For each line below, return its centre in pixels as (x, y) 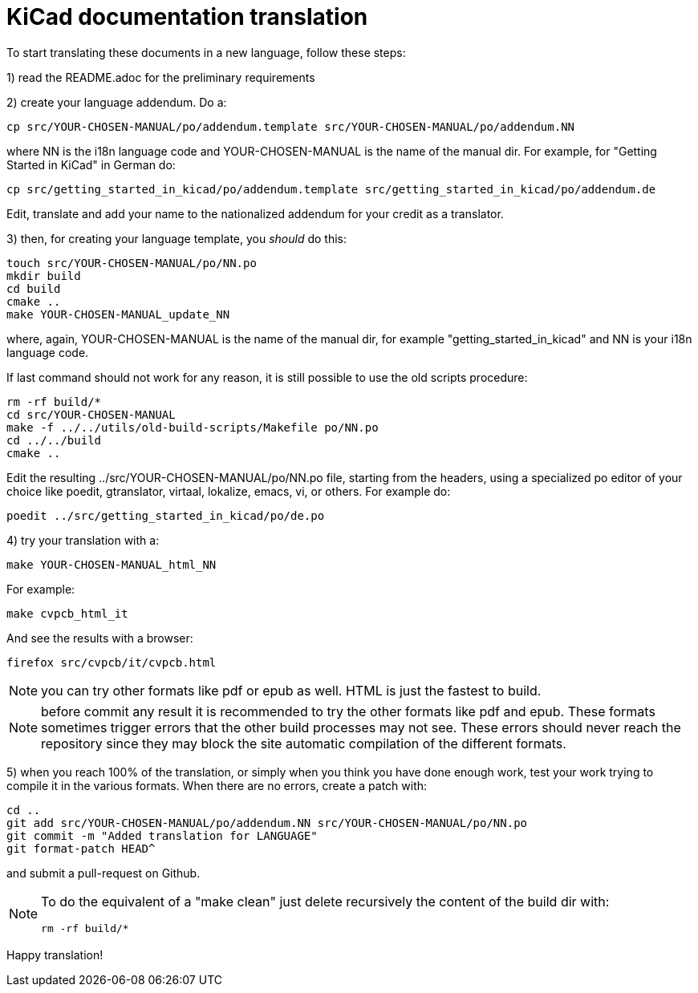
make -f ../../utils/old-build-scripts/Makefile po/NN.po (193, 427)
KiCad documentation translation (187, 17)
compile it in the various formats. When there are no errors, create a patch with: (217, 785)
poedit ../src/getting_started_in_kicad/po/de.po (166, 515)
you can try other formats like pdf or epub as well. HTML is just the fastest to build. (291, 690)
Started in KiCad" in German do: (91, 164)
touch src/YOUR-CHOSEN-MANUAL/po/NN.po (132, 263)
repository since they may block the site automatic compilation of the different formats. (304, 743)
